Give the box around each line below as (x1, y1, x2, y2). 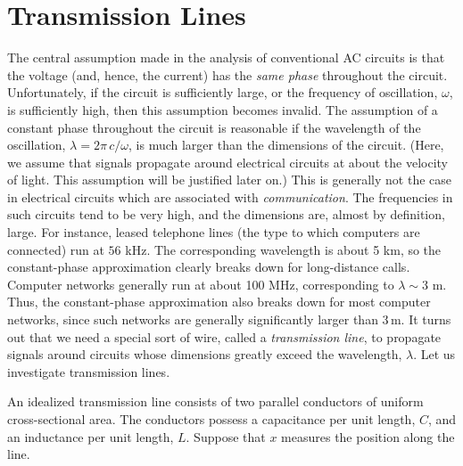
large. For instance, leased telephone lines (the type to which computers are (7, 223, 420, 241)
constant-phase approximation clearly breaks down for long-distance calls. (7, 258, 410, 276)
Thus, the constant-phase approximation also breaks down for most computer (7, 292, 431, 311)
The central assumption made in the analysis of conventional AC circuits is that (7, 48, 445, 67)
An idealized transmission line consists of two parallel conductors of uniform (7, 392, 424, 411)
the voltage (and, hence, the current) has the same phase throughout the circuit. (7, 65, 448, 84)
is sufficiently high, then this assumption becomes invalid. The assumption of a (7, 100, 438, 119)
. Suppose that (186, 427, 266, 446)
